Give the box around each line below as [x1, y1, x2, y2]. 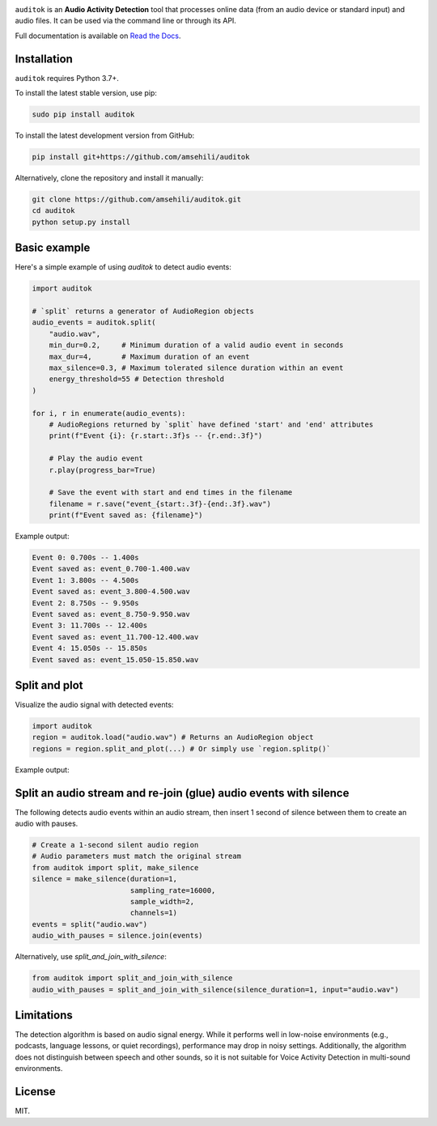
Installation [15, 52, 73, 66]
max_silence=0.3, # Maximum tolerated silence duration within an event [49, 363, 344, 372]
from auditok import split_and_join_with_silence [32, 974, 233, 983]
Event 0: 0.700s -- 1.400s [32, 553, 139, 563]
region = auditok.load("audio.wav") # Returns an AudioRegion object [32, 733, 314, 742]
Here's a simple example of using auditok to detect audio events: [15, 262, 232, 272]
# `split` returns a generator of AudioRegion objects [32, 307, 254, 316]
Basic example [15, 241, 91, 255]
